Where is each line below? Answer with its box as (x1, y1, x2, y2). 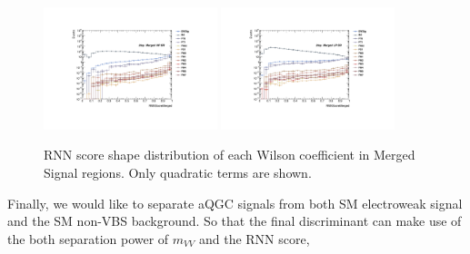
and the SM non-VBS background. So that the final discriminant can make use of (7, 211, 462, 230)
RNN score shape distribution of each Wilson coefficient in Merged (44, 145, 415, 164)
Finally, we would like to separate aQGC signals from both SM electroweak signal (7, 193, 463, 212)
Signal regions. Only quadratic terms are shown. (44, 163, 312, 182)
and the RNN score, (198, 229, 310, 248)
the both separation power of (7, 229, 169, 248)
